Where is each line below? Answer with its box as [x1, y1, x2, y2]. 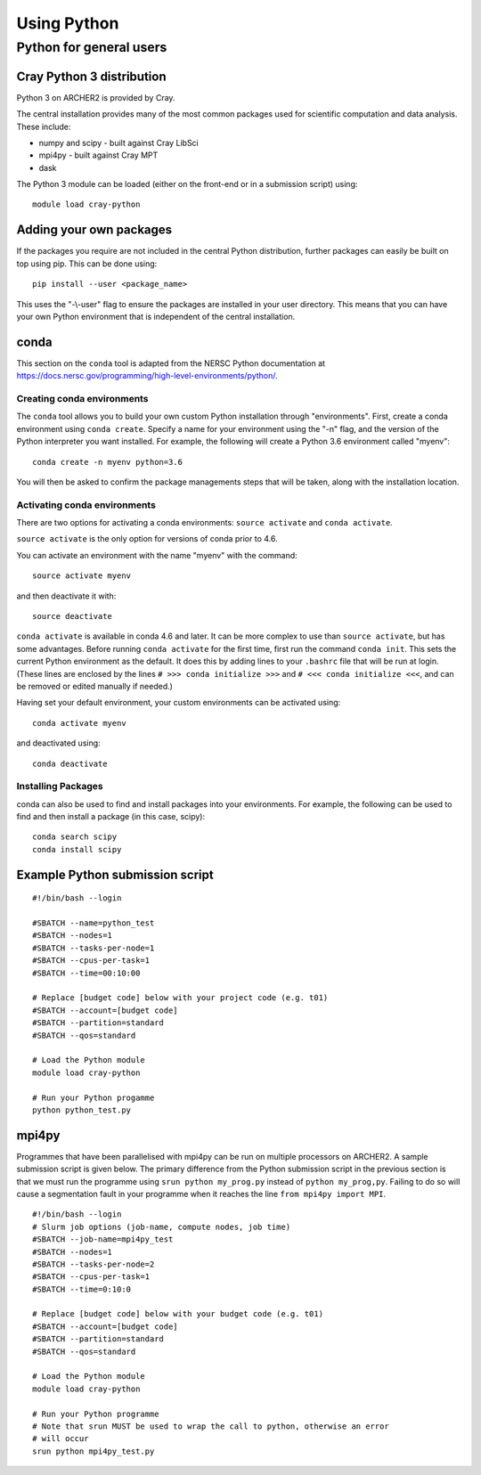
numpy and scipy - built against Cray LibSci [38, 137, 200, 148]
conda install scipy [32, 844, 122, 854]
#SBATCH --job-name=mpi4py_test [32, 1235, 174, 1244]
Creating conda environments [16, 392, 149, 404]
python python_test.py [32, 1104, 132, 1115]
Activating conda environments [16, 499, 156, 511]
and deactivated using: [16, 737, 102, 748]
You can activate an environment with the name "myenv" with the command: [16, 550, 298, 560]
